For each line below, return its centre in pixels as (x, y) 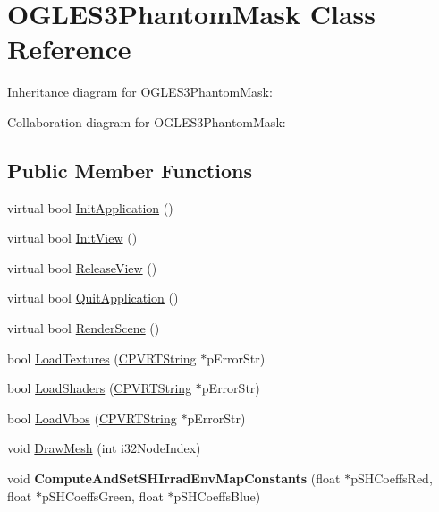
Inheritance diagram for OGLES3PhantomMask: (140, 92)
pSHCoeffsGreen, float (102, 495)
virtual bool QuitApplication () (93, 298)
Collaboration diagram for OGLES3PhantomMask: (147, 121)
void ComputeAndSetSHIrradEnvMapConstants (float (174, 478)
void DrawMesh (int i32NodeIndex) (104, 448)
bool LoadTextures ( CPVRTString (102, 358)
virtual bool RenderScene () (84, 328)
